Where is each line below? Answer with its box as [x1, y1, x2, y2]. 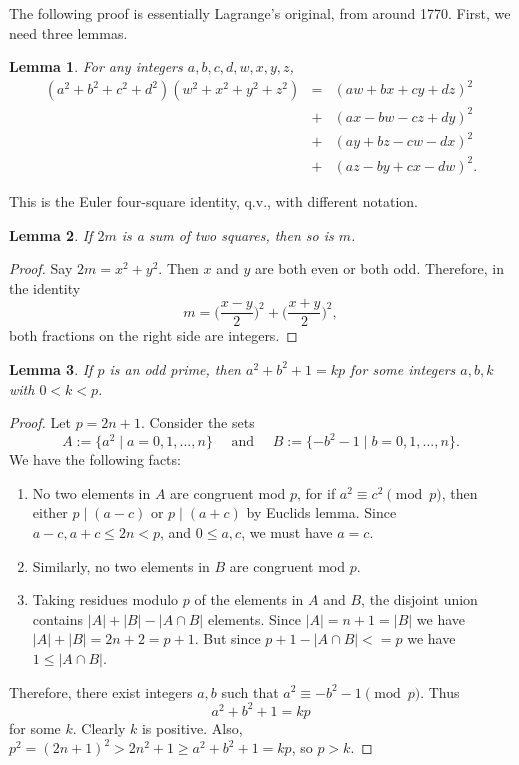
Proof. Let [9, 412, 71, 433]
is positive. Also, [141, 717, 243, 738]
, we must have [241, 522, 333, 542]
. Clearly [72, 717, 126, 738]
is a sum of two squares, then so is [121, 224, 334, 245]
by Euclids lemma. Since [246, 502, 397, 523]
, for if [297, 482, 336, 503]
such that [221, 681, 279, 702]
